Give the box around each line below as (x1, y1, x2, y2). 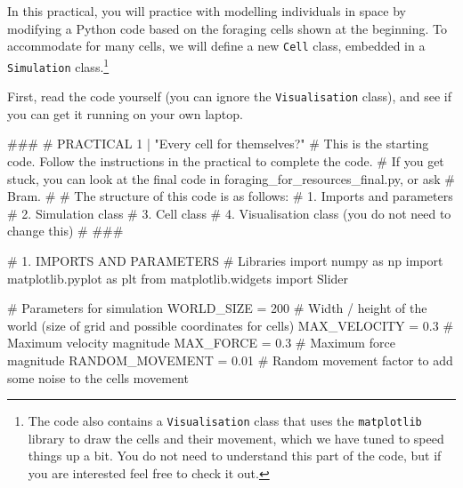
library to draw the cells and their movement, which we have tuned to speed (28, 428, 444, 447)
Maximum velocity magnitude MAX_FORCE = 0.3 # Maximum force (7, 333, 395, 352)
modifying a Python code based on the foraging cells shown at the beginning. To (7, 19, 448, 37)
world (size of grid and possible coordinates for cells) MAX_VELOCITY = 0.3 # (7, 316, 454, 334)
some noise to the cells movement (7, 368, 189, 387)
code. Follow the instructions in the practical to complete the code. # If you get (7, 152, 444, 170)
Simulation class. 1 (7, 54, 110, 76)
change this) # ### (7, 221, 124, 240)
